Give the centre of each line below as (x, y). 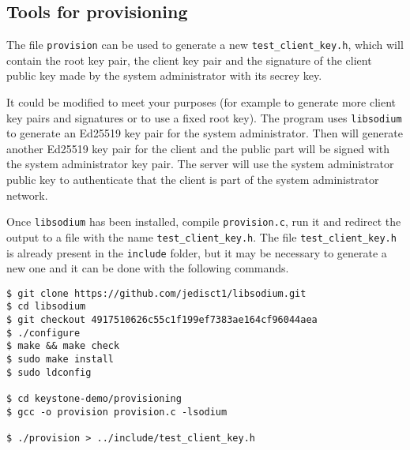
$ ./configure (43, 333)
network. (27, 195)
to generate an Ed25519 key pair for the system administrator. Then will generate (205, 133)
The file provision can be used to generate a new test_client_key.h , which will (205, 45)
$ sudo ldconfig (49, 372)
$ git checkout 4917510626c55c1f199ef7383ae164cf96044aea (162, 320)
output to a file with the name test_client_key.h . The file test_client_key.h (201, 236)
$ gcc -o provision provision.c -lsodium (117, 412)
